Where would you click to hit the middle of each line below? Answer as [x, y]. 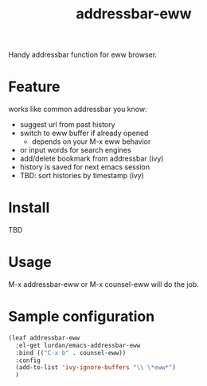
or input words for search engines [75, 150]
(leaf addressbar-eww [44, 338]
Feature [34, 87]
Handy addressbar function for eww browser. [83, 55]
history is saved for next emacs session [84, 167]
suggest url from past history [67, 125]
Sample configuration [82, 317]
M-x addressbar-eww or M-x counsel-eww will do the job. [103, 284]
